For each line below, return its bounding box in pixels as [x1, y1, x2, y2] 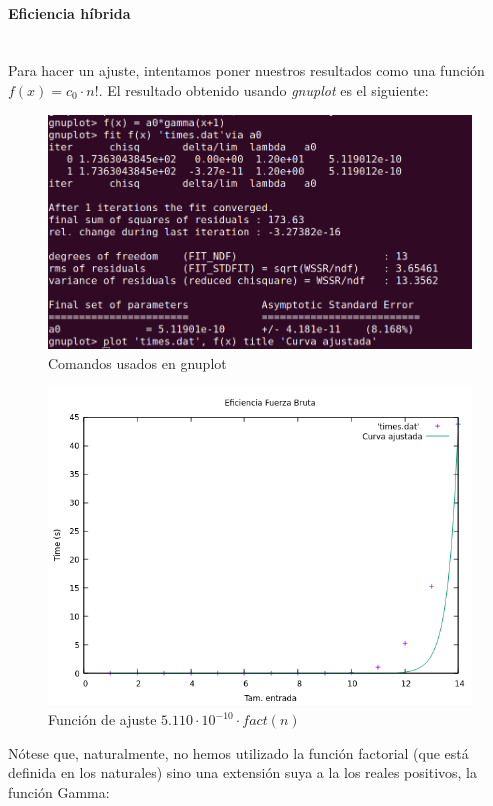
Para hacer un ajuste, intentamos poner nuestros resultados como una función [8, 60, 485, 81]
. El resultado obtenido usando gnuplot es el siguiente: [98, 79, 429, 100]
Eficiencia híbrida [8, 2, 131, 23]
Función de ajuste [48, 709, 157, 730]
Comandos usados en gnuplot [48, 352, 227, 373]
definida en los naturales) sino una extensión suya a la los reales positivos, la [8, 762, 477, 783]
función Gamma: [8, 781, 110, 802]
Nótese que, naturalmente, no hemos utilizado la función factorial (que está [8, 742, 469, 763]
